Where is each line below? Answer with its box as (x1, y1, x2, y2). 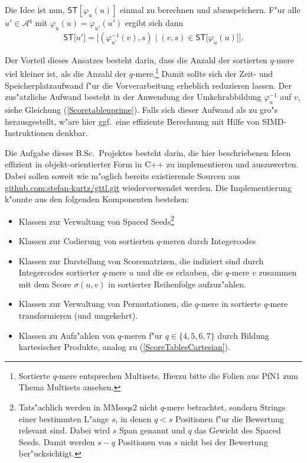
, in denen (115, 412, 152, 425)
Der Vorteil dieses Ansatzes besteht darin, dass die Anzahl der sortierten (5, 53, 267, 66)
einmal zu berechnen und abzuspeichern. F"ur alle (120, 4, 301, 15)
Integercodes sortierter (18, 266, 100, 279)
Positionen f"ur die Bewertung (175, 412, 284, 425)
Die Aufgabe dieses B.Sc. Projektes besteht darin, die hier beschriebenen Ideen (5, 146, 291, 158)
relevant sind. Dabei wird (18, 424, 110, 436)
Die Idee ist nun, (5, 4, 65, 15)
